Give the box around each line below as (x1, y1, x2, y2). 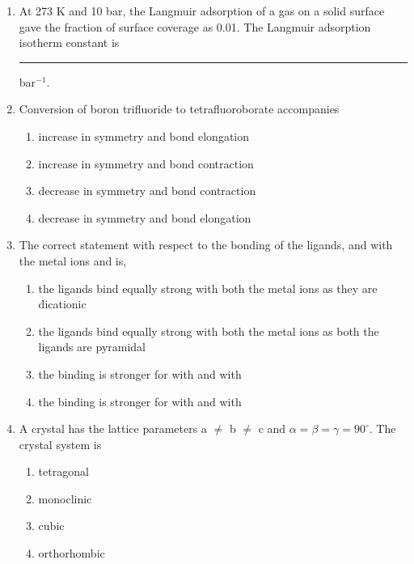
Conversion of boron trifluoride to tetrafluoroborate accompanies (19, 100, 340, 117)
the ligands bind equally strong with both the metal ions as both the (38, 322, 379, 339)
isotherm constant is (19, 34, 120, 51)
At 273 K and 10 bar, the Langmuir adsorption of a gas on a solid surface (19, 2, 385, 19)
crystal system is (19, 435, 102, 452)
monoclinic (38, 490, 92, 507)
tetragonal (38, 463, 89, 480)
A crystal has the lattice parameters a (19, 420, 207, 437)
